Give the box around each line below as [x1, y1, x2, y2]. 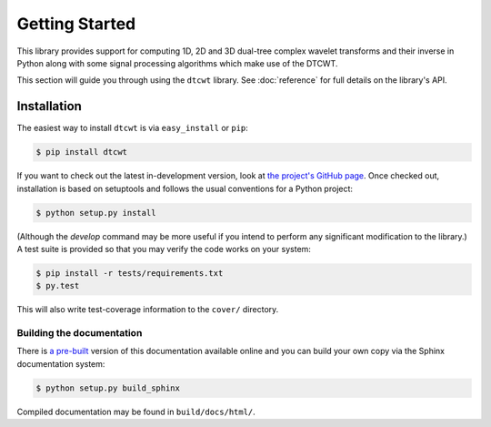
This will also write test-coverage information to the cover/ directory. [16, 304, 279, 315]
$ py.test [35, 280, 80, 291]
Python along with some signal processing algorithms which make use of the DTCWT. [16, 57, 338, 68]
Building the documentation [16, 327, 143, 340]
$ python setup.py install [35, 208, 156, 218]
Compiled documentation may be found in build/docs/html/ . [16, 406, 256, 417]
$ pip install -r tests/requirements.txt [35, 268, 224, 278]
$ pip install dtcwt [35, 147, 127, 158]
